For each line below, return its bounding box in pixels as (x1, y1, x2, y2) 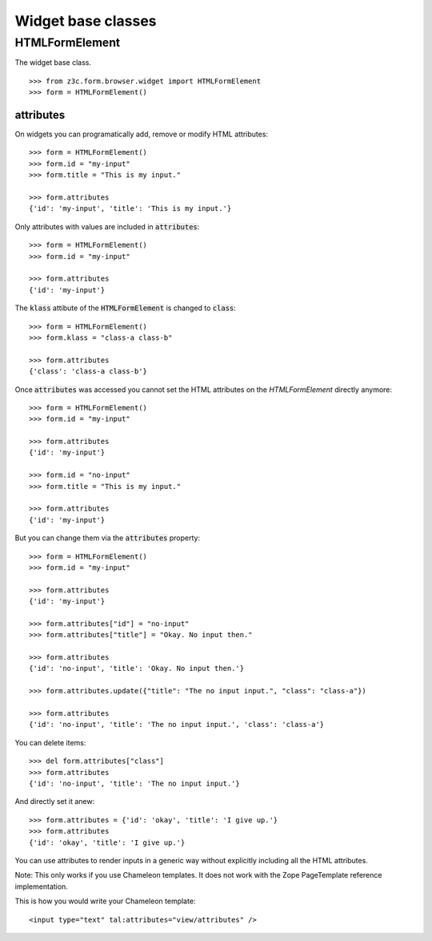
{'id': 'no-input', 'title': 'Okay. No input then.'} (29, 664, 244, 673)
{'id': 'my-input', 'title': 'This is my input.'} (29, 204, 232, 213)
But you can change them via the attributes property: (14, 533, 200, 543)
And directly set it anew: (14, 797, 95, 806)
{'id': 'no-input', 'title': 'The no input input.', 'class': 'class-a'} (29, 720, 325, 729)
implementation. (14, 882, 68, 891)
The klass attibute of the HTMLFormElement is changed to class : (14, 303, 236, 313)
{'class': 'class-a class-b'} (29, 367, 148, 376)
